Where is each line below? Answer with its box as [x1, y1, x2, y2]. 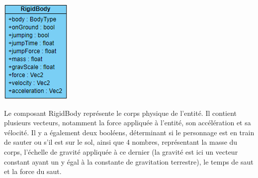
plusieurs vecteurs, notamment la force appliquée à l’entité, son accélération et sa [4, 117, 251, 128]
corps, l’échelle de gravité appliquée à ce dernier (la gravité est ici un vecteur [4, 146, 238, 157]
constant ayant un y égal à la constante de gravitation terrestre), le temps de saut [4, 156, 254, 167]
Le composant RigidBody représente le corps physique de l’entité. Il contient [4, 107, 237, 118]
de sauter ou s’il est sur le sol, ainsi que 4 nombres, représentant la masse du [4, 137, 238, 147]
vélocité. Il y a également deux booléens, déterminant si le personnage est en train [4, 127, 255, 137]
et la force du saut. [4, 166, 62, 177]
